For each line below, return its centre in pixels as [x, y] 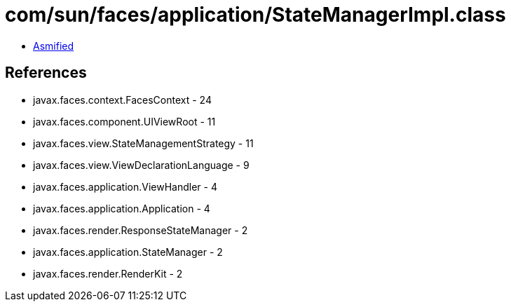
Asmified [54, 46]
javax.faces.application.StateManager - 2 [128, 252]
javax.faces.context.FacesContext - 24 [122, 100]
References [46, 73]
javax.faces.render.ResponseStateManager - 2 [141, 230]
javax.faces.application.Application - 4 [122, 208]
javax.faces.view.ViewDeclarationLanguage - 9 [141, 165]
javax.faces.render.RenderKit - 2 [108, 273]
